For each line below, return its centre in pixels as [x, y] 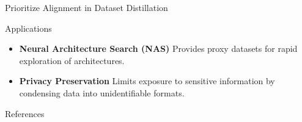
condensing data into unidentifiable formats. [102, 92]
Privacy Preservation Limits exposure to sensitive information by [147, 81]
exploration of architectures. [72, 60]
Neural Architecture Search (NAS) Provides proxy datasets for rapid [158, 48]
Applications [28, 28]
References [25, 113]
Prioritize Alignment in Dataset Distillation [87, 7]
